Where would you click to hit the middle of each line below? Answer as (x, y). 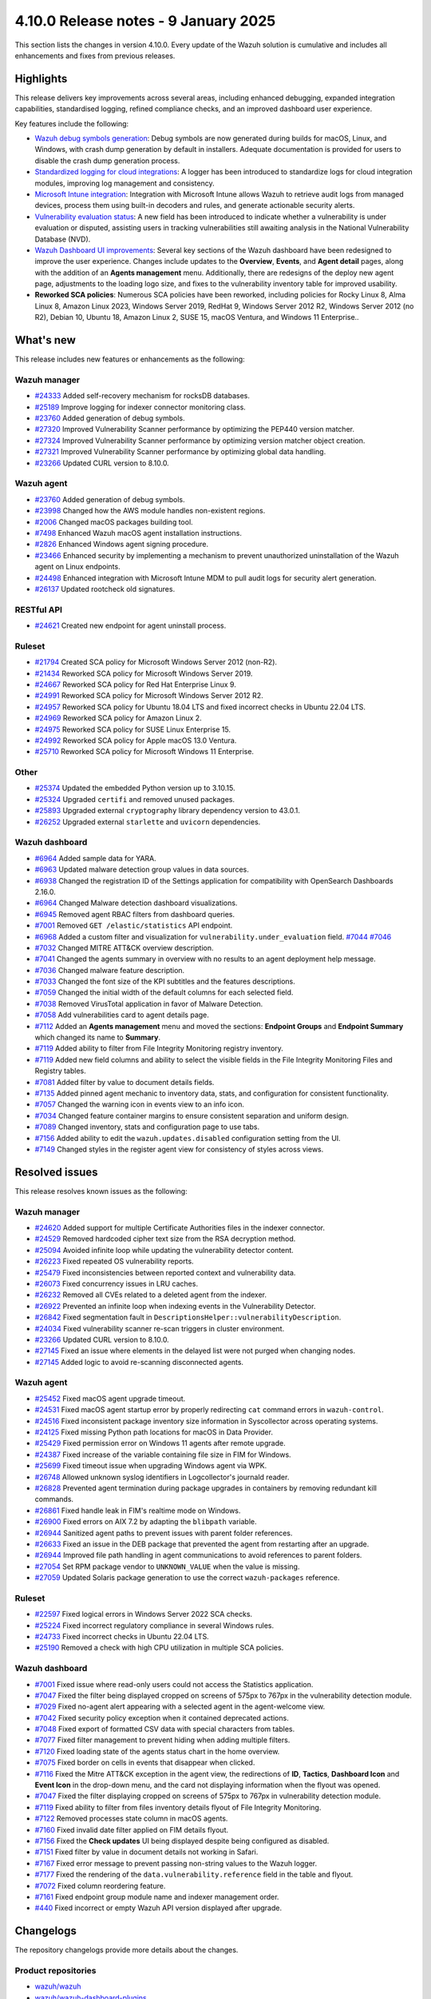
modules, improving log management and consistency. (125, 183)
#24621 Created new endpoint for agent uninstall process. (130, 626)
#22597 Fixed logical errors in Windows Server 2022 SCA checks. (144, 1614)
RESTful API (39, 609)
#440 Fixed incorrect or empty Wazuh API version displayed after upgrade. (158, 1908)
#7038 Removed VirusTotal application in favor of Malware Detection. (149, 1003)
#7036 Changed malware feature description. (110, 970)
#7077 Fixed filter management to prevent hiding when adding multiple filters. (162, 1740)
